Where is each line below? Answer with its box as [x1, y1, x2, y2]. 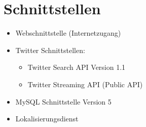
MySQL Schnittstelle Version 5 [15, 96, 112, 107]
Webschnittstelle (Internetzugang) [15, 28, 121, 38]
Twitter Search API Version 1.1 [27, 62, 126, 72]
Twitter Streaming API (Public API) [27, 79, 143, 89]
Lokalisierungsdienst [15, 113, 79, 124]
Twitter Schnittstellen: [15, 44, 85, 55]
